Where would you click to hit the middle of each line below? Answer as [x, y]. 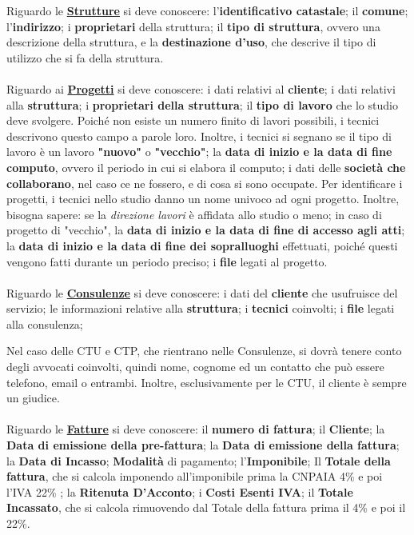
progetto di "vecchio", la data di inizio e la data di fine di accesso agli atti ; [206, 230]
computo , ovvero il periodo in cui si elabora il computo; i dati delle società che [206, 167]
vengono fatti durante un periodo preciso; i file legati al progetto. [167, 261]
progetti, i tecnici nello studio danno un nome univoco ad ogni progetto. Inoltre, [203, 199]
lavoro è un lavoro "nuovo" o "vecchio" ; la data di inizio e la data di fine [199, 152]
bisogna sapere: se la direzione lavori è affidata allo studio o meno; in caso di [194, 214]
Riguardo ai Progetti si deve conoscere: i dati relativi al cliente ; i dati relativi [201, 88]
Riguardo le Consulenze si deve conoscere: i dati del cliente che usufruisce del [202, 292]
